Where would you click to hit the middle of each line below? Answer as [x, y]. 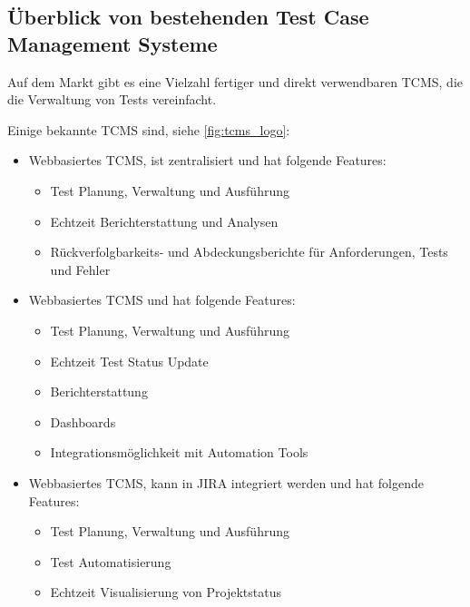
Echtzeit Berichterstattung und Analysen [164, 221]
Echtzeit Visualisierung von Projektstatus [166, 592]
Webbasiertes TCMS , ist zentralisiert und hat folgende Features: [207, 160]
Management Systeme [113, 43]
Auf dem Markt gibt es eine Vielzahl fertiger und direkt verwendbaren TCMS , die [235, 81]
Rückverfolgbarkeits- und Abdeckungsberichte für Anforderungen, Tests [249, 252]
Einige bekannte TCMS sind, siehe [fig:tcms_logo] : [149, 129]
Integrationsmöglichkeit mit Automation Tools [179, 452]
